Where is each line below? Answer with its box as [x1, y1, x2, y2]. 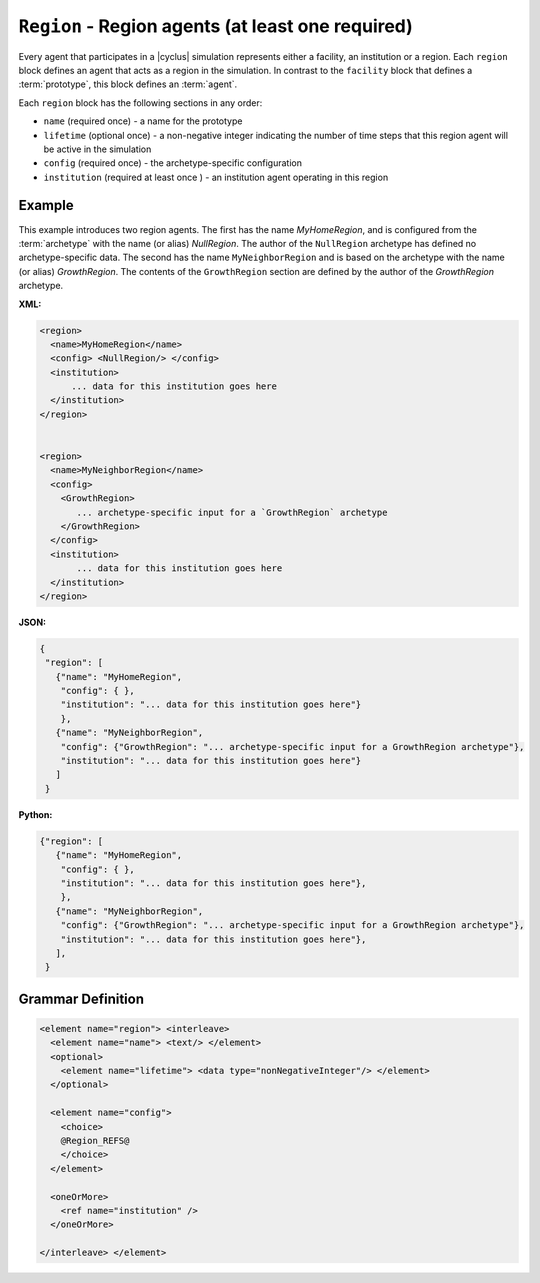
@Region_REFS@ [60, 1135, 130, 1147]
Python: [18, 808, 53, 820]
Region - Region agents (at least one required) [18, 15, 414, 37]
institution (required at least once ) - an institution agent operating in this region [43, 171, 389, 183]
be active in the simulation [43, 143, 152, 155]
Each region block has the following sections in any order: [18, 96, 263, 109]
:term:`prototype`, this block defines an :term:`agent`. [18, 78, 238, 90]
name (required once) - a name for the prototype [43, 115, 243, 127]
